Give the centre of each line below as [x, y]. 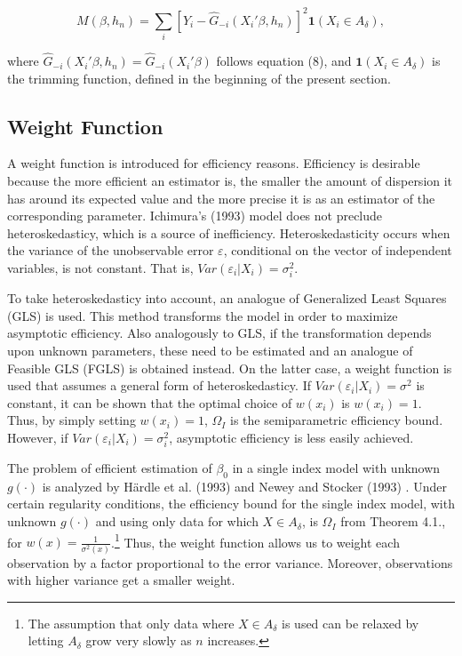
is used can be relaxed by [350, 623]
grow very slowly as [139, 640]
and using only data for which [177, 521]
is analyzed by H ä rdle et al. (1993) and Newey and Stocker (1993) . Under [244, 486]
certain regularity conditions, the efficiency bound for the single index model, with [231, 504]
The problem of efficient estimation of [110, 468]
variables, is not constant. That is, [100, 268]
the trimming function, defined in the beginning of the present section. [199, 78]
